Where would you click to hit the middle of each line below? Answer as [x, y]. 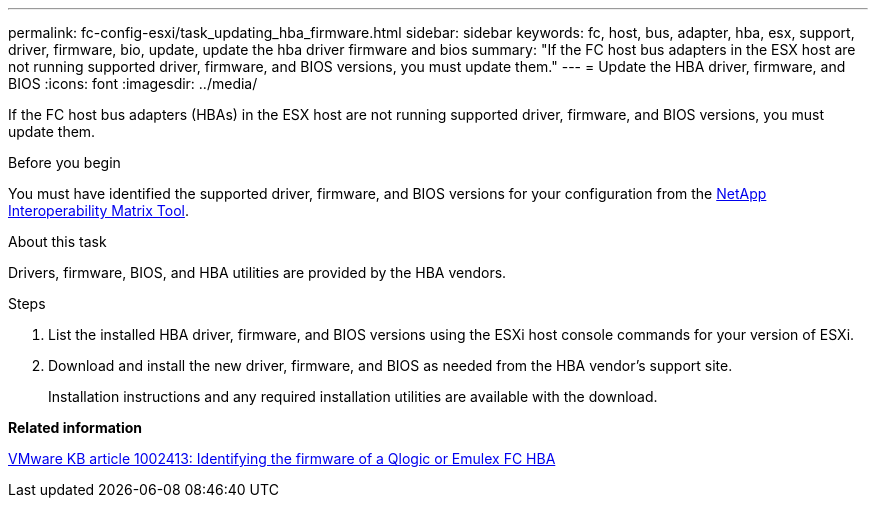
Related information [75, 427]
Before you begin [64, 162]
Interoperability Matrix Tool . [98, 210]
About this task [57, 241]
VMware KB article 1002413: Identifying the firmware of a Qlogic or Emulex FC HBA [282, 458]
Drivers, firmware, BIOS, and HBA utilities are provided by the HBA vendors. [257, 272]
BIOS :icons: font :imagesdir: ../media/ [133, 83]
